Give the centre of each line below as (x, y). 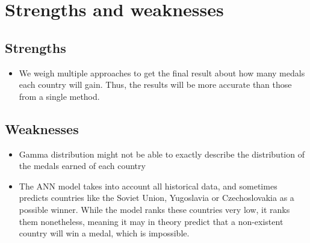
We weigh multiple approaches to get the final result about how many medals (162, 72)
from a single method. (59, 96)
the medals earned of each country (82, 166)
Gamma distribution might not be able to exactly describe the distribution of (162, 154)
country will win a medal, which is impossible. (104, 233)
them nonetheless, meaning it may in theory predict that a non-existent (151, 221)
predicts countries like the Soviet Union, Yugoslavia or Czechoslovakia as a (157, 198)
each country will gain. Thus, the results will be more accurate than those (155, 85)
